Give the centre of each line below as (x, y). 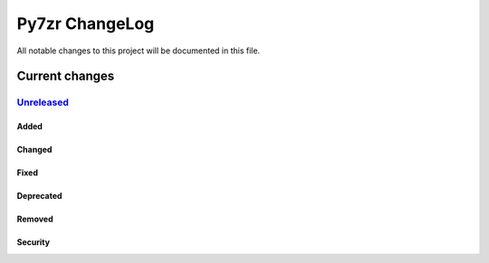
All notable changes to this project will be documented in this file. (139, 51)
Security (33, 242)
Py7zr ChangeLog (86, 23)
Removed (35, 219)
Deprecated (39, 196)
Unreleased (43, 102)
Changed (34, 150)
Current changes (66, 76)
